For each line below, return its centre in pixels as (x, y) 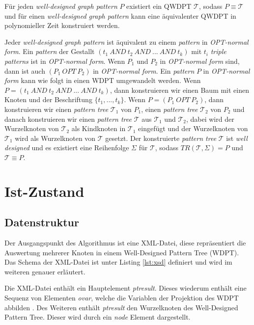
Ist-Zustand (44, 191)
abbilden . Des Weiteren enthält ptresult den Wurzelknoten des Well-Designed (121, 307)
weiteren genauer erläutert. (45, 271)
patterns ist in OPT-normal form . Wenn (65, 61)
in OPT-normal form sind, (200, 61)
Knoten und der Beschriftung (48, 99)
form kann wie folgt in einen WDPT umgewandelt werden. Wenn (103, 80)
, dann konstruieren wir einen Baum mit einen (180, 90)
